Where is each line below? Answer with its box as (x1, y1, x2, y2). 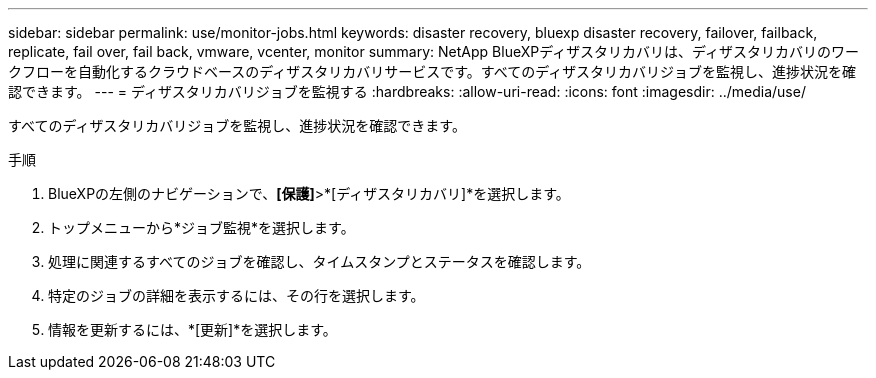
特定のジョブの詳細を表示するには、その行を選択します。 (48, 287, 425, 304)
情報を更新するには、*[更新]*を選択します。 (48, 321, 337, 338)
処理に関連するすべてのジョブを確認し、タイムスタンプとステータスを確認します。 (48, 253, 591, 270)
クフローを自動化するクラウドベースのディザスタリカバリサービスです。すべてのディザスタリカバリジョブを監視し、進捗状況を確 (8, 63, 857, 80)
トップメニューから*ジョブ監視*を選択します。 (48, 219, 355, 236)
